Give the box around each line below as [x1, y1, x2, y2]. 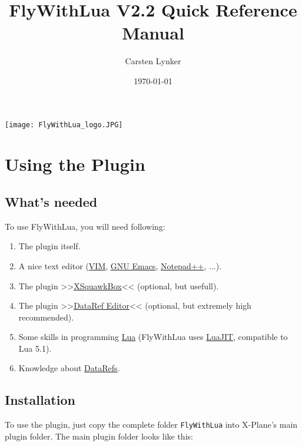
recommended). [18, 310, 74, 323]
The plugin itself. [18, 240, 81, 252]
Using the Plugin [5, 152, 145, 176]
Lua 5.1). [18, 342, 52, 354]
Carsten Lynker [125, 55, 181, 67]
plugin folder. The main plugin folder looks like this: [5, 430, 193, 442]
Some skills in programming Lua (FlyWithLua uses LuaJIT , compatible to [18, 331, 288, 343]
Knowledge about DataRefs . [18, 362, 120, 374]
